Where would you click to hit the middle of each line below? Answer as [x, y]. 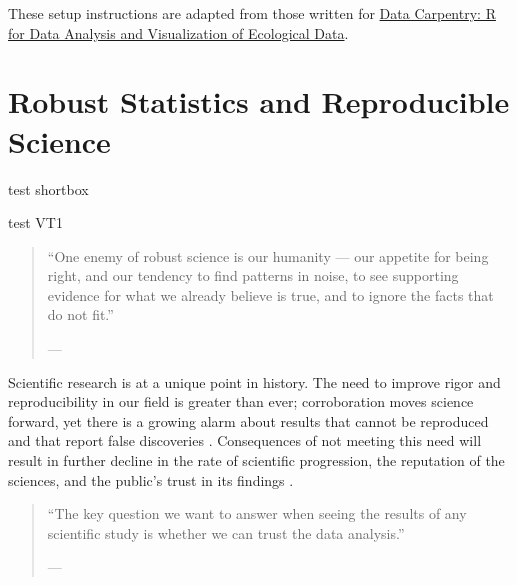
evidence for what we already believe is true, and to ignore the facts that [270, 294]
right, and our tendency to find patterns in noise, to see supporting [253, 275]
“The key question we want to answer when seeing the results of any [257, 513]
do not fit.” [80, 314]
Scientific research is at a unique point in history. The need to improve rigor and [254, 381]
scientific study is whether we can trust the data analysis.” [226, 532]
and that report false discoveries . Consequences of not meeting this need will [245, 440]
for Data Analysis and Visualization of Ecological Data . [178, 32]
